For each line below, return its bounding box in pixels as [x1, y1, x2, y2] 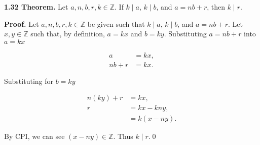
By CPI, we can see [4, 130, 65, 141]
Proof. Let [4, 18, 39, 29]
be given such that [87, 18, 145, 29]
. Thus [113, 130, 133, 141]
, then [207, 2, 226, 12]
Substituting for [4, 75, 53, 86]
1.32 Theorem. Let [4, 2, 68, 12]
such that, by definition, [30, 28, 105, 39]
